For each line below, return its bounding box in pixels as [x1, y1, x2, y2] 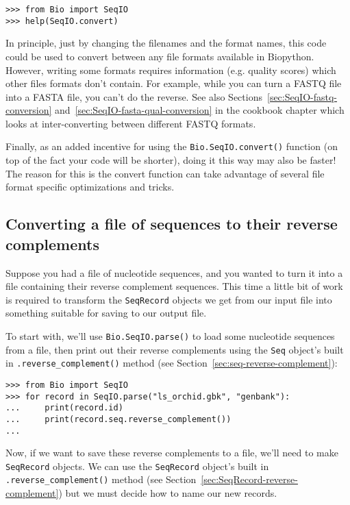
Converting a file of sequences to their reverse [5, 213, 338, 234]
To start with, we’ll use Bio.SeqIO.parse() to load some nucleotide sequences [5, 328, 335, 343]
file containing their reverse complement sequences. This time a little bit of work [5, 279, 343, 293]
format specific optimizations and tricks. [5, 180, 175, 194]
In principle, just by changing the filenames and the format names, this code [5, 36, 327, 50]
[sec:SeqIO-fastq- [266, 89, 338, 103]
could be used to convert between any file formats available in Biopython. [5, 49, 314, 63]
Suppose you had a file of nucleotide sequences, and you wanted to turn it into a [5, 265, 343, 280]
